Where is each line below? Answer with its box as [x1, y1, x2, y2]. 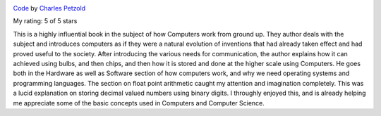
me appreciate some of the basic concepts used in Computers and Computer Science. [13, 98, 265, 107]
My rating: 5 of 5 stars [13, 17, 78, 25]
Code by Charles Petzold [13, 4, 86, 12]
